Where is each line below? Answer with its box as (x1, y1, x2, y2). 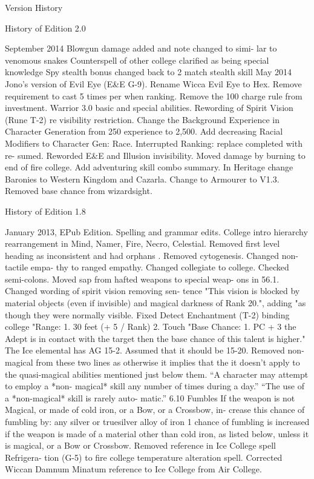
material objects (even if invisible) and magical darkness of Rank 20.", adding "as (5, 296, 306, 309)
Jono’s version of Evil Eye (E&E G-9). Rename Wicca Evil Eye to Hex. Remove (5, 77, 302, 90)
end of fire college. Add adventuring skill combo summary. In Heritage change (5, 161, 293, 173)
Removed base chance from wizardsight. (5, 184, 152, 197)
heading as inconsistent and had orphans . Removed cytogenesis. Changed (5, 249, 279, 261)
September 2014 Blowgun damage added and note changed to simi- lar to (5, 42, 277, 55)
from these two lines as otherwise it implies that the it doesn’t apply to (36, 356, 300, 369)
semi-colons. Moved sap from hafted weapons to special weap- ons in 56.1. (5, 272, 280, 285)
